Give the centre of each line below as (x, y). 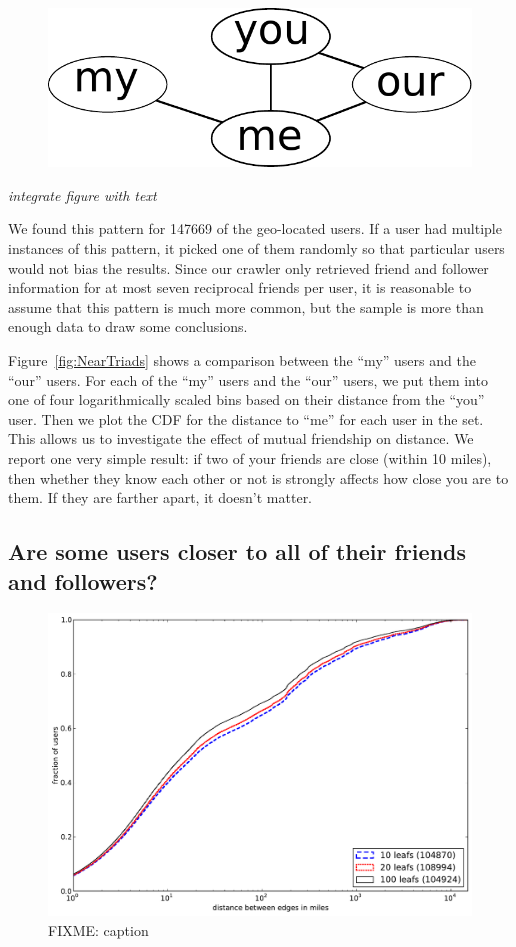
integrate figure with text (82, 194)
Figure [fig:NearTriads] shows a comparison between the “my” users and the (242, 359)
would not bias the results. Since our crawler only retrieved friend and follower (248, 267)
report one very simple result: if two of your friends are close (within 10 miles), (250, 457)
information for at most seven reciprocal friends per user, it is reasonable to (240, 287)
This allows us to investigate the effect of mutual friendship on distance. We (241, 438)
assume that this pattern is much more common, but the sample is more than (246, 306)
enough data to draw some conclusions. (128, 326)
